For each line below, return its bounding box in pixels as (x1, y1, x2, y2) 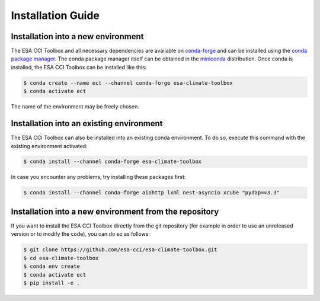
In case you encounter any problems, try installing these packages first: (11, 174, 186, 181)
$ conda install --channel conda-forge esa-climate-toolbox (23, 158, 202, 165)
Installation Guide (11, 9, 100, 22)
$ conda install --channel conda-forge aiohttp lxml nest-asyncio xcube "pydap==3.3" (23, 190, 280, 196)
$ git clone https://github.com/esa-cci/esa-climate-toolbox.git (23, 246, 217, 253)
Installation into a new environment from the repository (11, 206, 219, 216)
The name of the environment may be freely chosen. (11, 103, 139, 110)
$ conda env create (23, 263, 80, 270)
